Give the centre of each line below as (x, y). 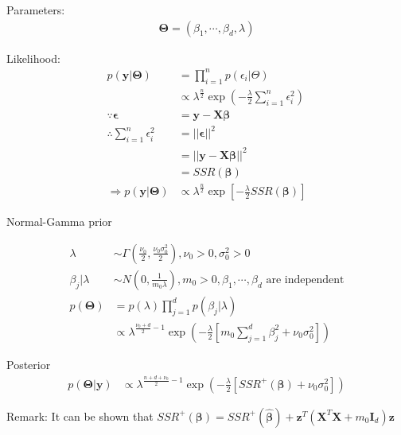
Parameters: (36, 10)
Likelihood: (33, 58)
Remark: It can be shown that (80, 416)
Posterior (29, 364)
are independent (305, 280)
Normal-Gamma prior (59, 221)
